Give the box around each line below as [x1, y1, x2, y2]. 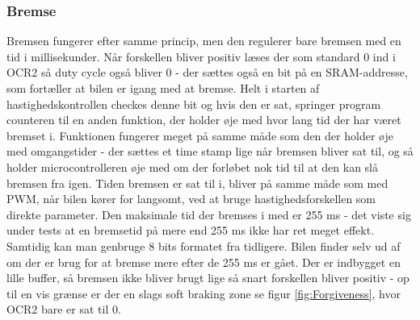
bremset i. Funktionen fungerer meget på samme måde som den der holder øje [6, 127, 393, 143]
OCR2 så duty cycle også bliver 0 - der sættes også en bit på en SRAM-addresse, [6, 64, 408, 81]
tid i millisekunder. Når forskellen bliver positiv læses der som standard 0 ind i [6, 48, 396, 64]
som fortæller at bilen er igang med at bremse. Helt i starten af [6, 80, 320, 96]
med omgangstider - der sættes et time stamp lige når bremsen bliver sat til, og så [6, 143, 414, 160]
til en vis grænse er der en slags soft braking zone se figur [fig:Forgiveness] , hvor [6, 285, 401, 301]
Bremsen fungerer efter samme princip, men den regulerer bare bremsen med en [6, 32, 401, 49]
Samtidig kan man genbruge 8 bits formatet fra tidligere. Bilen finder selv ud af [6, 237, 401, 254]
